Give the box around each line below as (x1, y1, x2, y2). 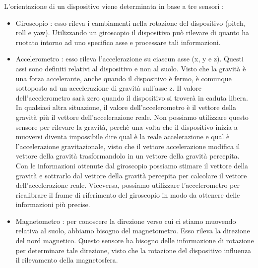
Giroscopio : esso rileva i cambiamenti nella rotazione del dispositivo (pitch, (15, 17, 245, 28)
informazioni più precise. (15, 199, 90, 210)
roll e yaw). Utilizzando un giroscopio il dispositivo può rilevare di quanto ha (15, 27, 249, 38)
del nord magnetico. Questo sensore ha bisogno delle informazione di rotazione (15, 235, 254, 246)
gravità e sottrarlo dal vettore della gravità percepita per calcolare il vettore (15, 170, 247, 180)
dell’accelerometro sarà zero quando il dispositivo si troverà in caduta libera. (15, 92, 248, 103)
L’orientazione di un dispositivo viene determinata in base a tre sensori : (4, 1, 224, 11)
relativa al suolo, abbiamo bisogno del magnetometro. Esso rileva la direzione (15, 225, 250, 236)
